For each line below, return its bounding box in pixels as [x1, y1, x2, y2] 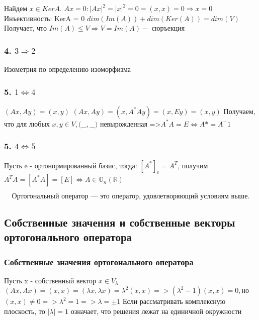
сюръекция [151, 23, 185, 33]
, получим [178, 160, 208, 170]
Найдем [4, 3, 28, 13]
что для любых [4, 118, 50, 129]
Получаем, [223, 105, 255, 116]
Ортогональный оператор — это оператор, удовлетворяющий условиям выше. [12, 193, 250, 200]
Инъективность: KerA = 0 [4, 13, 85, 23]
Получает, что [4, 23, 47, 33]
